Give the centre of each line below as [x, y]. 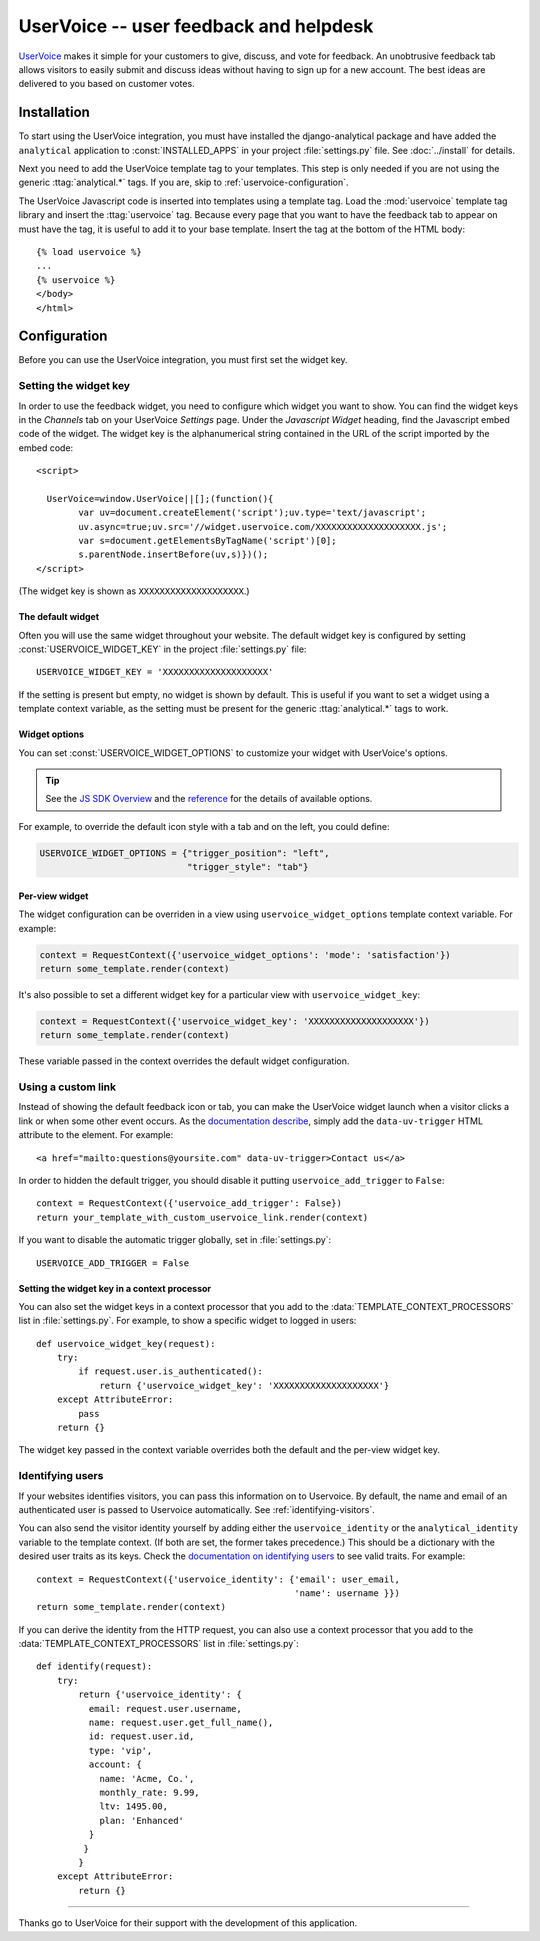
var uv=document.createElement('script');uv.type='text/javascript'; [252, 513]
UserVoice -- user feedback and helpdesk [196, 26]
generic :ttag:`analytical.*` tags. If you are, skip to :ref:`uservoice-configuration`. [183, 182]
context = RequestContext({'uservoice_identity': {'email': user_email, [218, 1579]
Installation [54, 112]
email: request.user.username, [165, 1708]
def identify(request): [94, 1666]
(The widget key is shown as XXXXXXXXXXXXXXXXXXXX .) [134, 591]
